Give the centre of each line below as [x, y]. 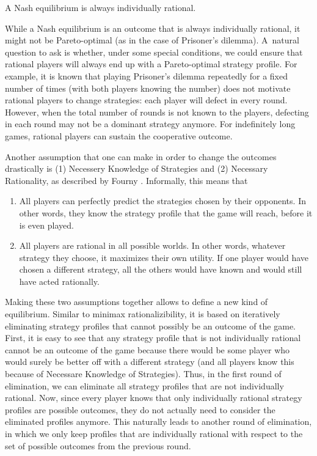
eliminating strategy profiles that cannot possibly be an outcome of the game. [150, 325]
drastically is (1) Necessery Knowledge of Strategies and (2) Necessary [137, 168]
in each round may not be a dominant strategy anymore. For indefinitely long [150, 124]
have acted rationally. [59, 281]
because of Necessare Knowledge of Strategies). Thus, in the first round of [143, 374]
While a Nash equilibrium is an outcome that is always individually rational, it [153, 28]
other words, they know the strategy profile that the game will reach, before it [166, 212]
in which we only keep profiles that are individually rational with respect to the [154, 433]
